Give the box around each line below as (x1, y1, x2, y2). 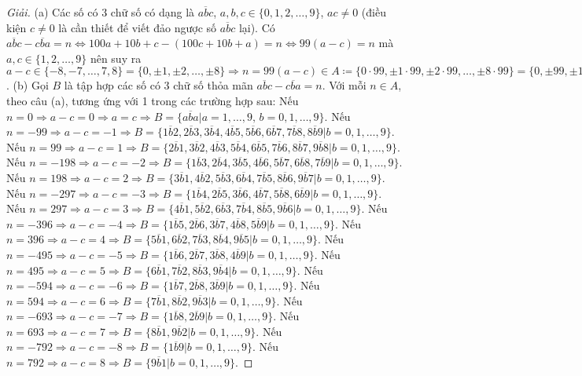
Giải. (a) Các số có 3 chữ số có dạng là (6, 4, 195, 20)
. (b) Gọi (6, 77, 49, 93)
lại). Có (238, 19, 275, 35)
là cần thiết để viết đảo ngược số (58, 19, 217, 35)
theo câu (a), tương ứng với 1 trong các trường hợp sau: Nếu (6, 92, 299, 108)
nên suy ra (90, 49, 142, 66)
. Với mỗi (322, 77, 367, 93)
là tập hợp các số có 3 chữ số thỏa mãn (64, 77, 253, 93)
